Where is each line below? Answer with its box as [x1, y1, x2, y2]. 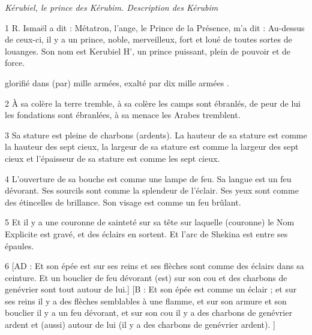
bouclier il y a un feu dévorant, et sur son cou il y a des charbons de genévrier [5, 306, 292, 319]
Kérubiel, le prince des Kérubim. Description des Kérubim [5, 1, 218, 13]
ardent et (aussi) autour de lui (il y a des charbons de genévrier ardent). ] [5, 318, 275, 331]
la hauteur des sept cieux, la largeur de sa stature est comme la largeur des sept [5, 140, 299, 153]
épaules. [5, 239, 34, 252]
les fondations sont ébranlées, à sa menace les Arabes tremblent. [5, 108, 241, 121]
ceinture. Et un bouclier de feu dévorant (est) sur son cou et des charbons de [5, 271, 287, 283]
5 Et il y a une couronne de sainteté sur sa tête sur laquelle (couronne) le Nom [5, 216, 295, 228]
